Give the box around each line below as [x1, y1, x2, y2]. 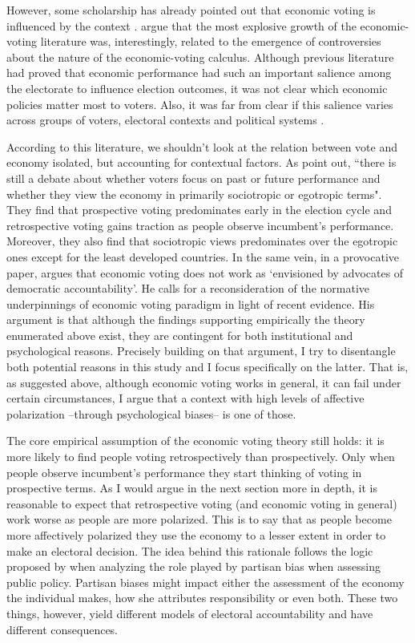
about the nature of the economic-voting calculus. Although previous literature [6, 48, 394, 65]
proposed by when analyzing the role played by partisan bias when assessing [6, 558, 381, 575]
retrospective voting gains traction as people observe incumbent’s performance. [6, 216, 394, 233]
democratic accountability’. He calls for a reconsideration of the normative [6, 280, 370, 297]
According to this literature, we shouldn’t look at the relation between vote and [6, 138, 397, 155]
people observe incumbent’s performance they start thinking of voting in [6, 463, 362, 480]
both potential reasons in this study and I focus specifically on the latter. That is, [6, 358, 409, 375]
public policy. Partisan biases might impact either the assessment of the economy [6, 573, 405, 590]
